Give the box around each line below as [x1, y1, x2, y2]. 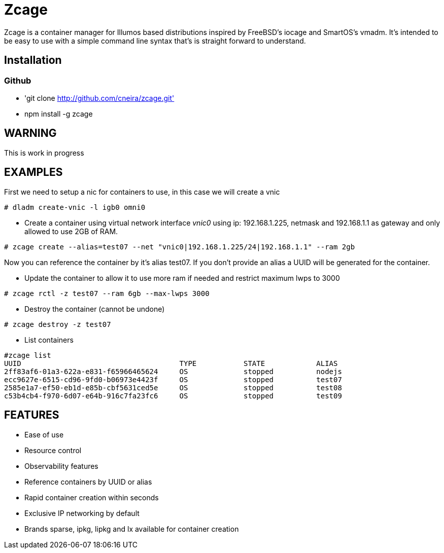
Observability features [24, 461, 98, 470]
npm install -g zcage [24, 109, 93, 118]
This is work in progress [4, 148, 84, 157]
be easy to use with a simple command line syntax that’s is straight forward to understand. [4, 36, 306, 45]
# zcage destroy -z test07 [4, 320, 111, 328]
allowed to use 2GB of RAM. [24, 227, 118, 236]
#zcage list [4, 351, 51, 359]
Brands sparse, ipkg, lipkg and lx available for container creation [24, 524, 239, 533]
